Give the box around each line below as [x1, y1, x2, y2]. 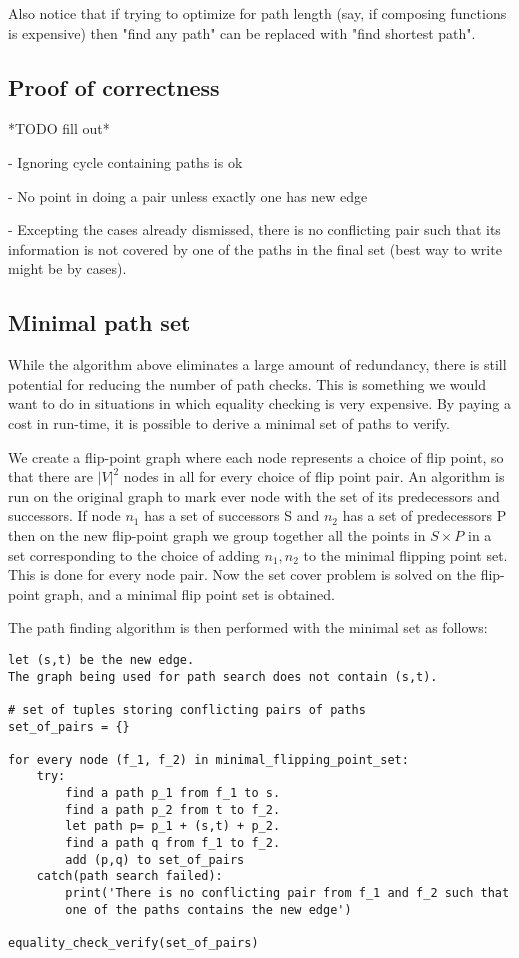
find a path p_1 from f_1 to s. [65, 786, 281, 801]
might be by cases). [8, 258, 127, 279]
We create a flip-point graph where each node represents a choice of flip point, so [8, 446, 504, 467]
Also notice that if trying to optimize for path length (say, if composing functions [8, 3, 507, 23]
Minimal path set [8, 307, 191, 338]
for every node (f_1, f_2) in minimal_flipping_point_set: [8, 752, 409, 767]
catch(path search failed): [36, 869, 223, 884]
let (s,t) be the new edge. [8, 652, 195, 667]
